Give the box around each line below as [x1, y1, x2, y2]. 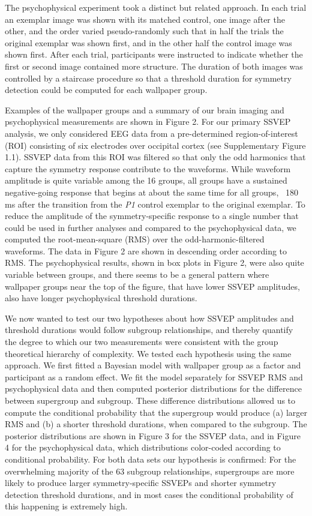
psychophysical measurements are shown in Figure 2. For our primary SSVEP [5, 115, 291, 128]
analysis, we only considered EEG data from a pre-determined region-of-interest [5, 127, 298, 139]
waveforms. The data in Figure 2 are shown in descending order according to [5, 244, 287, 257]
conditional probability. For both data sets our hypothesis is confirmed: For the [5, 452, 296, 465]
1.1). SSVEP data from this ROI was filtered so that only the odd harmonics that [5, 151, 306, 163]
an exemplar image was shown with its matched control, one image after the [5, 13, 285, 25]
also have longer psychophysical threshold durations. [5, 292, 197, 304]
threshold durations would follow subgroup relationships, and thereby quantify [5, 323, 293, 336]
